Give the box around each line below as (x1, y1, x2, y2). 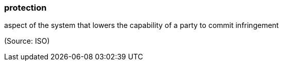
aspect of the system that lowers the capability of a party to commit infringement (4, 21, 279, 30)
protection (4, 3, 47, 13)
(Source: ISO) (4, 37, 50, 46)
